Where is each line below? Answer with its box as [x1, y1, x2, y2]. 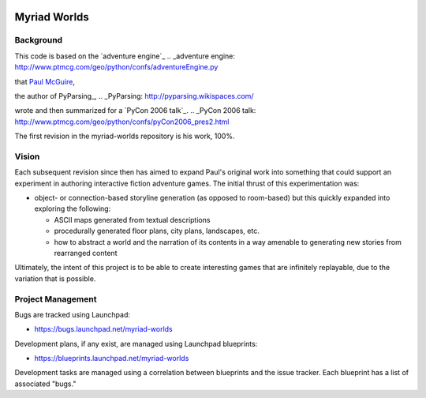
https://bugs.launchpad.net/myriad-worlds [34, 325, 173, 334]
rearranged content [54, 248, 118, 257]
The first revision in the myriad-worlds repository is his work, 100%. [14, 131, 235, 141]
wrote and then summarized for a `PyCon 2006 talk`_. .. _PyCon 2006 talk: [14, 106, 256, 115]
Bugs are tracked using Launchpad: [14, 310, 130, 319]
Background [14, 35, 63, 46]
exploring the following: [34, 204, 111, 213]
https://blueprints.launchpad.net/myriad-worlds [34, 354, 189, 363]
